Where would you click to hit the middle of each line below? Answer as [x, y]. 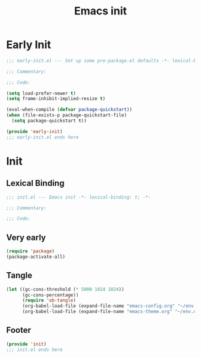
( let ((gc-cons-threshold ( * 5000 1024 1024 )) [65, 289]
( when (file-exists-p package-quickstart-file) [67, 115]
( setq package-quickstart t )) [49, 121]
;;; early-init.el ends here [42, 137]
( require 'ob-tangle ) [49, 300]
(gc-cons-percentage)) [50, 295]
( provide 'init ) [26, 344]
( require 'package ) [31, 251]
